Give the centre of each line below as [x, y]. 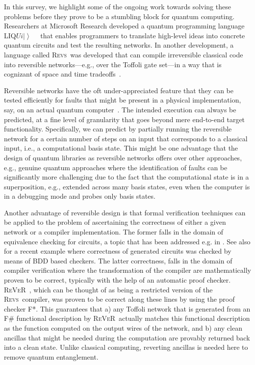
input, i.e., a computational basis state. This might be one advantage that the [121, 148]
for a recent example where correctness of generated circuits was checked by [118, 251]
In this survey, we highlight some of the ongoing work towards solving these [117, 6]
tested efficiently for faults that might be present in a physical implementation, [123, 100]
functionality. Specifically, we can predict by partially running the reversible [118, 129]
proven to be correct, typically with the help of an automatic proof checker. [117, 280]
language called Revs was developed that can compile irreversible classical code [124, 54]
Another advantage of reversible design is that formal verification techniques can [125, 212]
